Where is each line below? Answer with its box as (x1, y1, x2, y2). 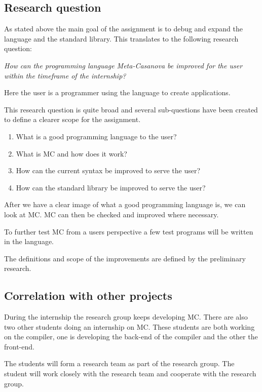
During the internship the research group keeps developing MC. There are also (4, 311, 248, 322)
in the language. (4, 236, 54, 247)
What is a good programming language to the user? (16, 131, 177, 141)
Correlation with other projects (4, 288, 172, 303)
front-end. (4, 341, 34, 351)
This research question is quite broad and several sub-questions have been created (4, 104, 258, 114)
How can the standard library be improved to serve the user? (16, 182, 206, 192)
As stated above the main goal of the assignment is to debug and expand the (4, 23, 243, 34)
